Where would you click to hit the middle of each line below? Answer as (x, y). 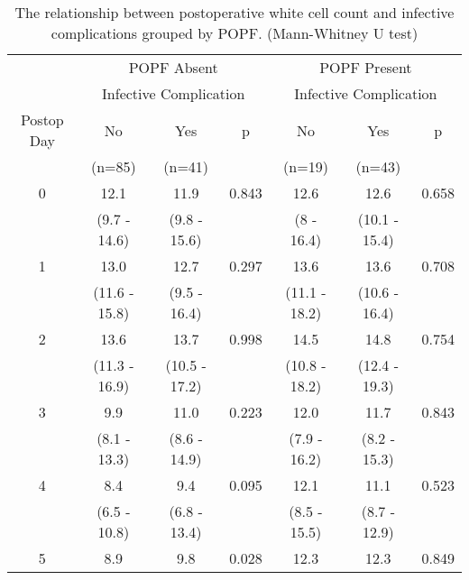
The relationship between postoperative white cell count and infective (234, 12)
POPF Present (366, 67)
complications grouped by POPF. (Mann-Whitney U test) (234, 33)
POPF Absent (173, 67)
